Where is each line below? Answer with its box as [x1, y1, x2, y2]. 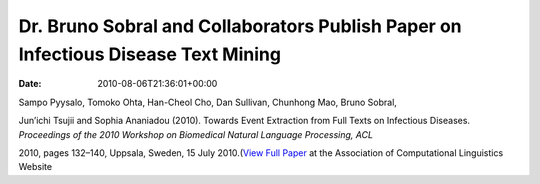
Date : [18, 78, 42, 90]
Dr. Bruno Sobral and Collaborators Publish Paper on [18, 15, 462, 37]
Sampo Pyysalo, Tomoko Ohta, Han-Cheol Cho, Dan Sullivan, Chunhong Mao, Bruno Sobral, [18, 96, 397, 108]
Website [18, 161, 53, 173]
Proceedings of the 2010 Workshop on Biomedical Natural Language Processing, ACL [18, 128, 374, 140]
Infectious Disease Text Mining [18, 43, 282, 65]
